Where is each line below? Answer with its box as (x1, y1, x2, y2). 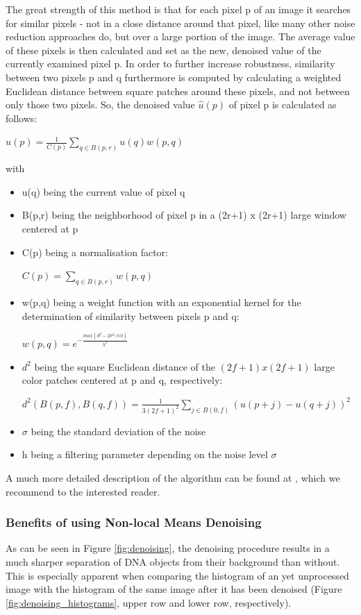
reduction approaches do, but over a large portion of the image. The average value (6, 29, 355, 44)
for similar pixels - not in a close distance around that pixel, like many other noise (6, 15, 355, 30)
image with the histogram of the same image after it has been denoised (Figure (6, 582, 342, 596)
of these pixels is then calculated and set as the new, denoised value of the (6, 42, 321, 57)
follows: (6, 110, 37, 125)
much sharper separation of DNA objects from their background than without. (6, 554, 340, 568)
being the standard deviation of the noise (31, 423, 206, 438)
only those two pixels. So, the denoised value (6, 97, 195, 112)
